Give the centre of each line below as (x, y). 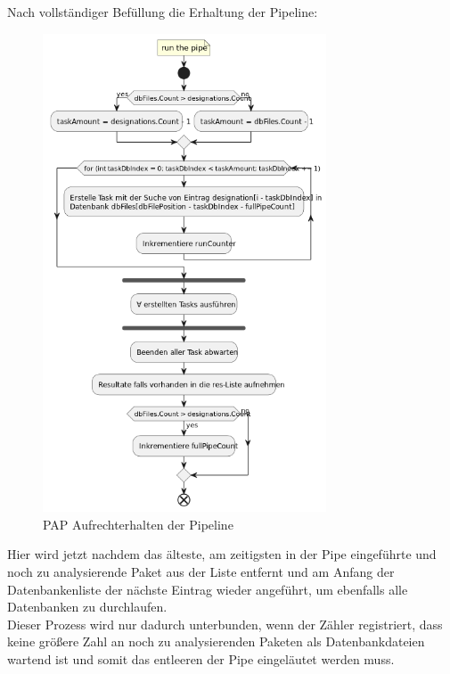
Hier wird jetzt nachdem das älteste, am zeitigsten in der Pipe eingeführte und (222, 554)
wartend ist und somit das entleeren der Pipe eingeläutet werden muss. (201, 658)
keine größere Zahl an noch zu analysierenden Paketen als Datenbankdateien (216, 641)
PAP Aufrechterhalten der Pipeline (138, 524)
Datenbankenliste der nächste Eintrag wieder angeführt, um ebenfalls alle (208, 589)
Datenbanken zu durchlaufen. (87, 607)
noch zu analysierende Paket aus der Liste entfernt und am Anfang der (201, 571)
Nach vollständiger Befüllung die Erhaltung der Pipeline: (163, 12)
